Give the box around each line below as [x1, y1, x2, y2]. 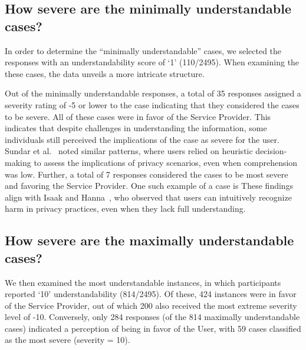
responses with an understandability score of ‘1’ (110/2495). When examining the [5, 56, 300, 68]
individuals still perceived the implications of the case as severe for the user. [5, 133, 279, 145]
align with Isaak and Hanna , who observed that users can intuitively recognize [5, 191, 292, 203]
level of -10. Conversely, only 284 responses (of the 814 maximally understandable [5, 311, 300, 323]
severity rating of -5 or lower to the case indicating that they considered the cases [5, 98, 300, 111]
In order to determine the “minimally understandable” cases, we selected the [5, 44, 282, 56]
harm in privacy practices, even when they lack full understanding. [5, 202, 246, 215]
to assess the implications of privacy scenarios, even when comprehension [34, 156, 298, 168]
